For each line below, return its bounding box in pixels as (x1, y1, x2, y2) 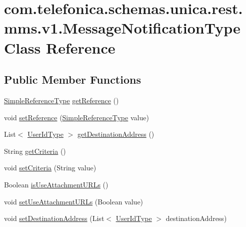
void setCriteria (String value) (4, 162, 96, 173)
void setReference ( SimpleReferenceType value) (4, 112, 149, 122)
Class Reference (4, 37, 115, 58)
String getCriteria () (4, 145, 66, 156)
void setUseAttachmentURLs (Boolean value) (4, 196, 143, 206)
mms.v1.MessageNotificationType (4, 18, 240, 38)
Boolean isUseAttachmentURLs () (4, 179, 108, 189)
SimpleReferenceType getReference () (4, 95, 119, 105)
